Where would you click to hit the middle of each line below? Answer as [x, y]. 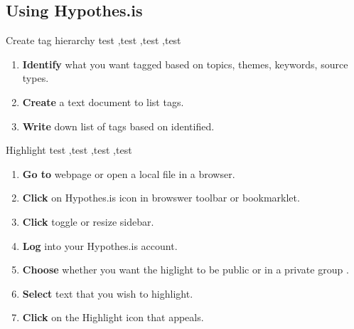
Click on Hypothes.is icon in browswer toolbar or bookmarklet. [161, 198]
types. [36, 78]
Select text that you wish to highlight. [108, 293]
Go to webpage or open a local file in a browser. [129, 173]
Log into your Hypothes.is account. [100, 245]
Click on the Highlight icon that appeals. [113, 317]
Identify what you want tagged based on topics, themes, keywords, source [185, 64]
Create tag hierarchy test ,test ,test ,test [93, 40]
